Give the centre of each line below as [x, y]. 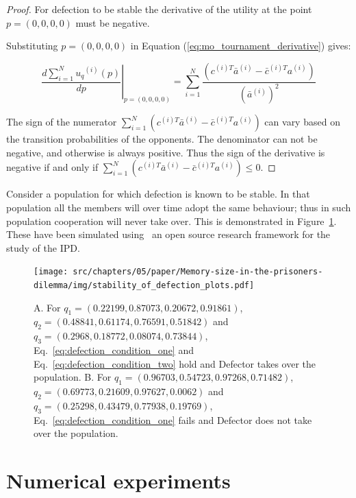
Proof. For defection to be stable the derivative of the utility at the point [159, 9]
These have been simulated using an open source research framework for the [168, 234]
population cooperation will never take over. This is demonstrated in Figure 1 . [171, 221]
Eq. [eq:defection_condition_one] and [114, 350]
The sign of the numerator [62, 122]
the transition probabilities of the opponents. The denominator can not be [162, 139]
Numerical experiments [118, 480]
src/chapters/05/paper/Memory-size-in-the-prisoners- [198, 272]
